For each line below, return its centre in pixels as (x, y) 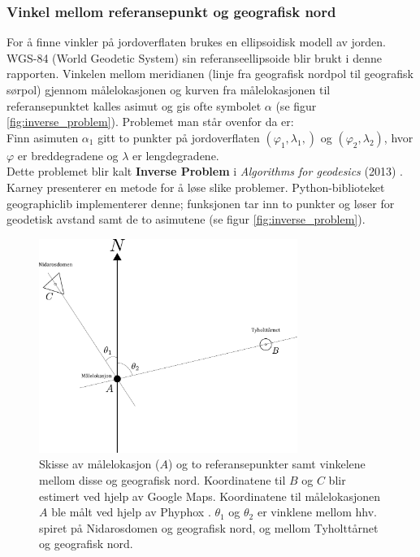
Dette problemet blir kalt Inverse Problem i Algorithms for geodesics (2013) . (205, 171)
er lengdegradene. (176, 155)
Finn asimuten (43, 137)
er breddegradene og (68, 155)
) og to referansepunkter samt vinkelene (266, 464)
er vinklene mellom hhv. (317, 512)
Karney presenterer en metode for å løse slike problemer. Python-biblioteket (196, 187)
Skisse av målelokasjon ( (100, 464)
